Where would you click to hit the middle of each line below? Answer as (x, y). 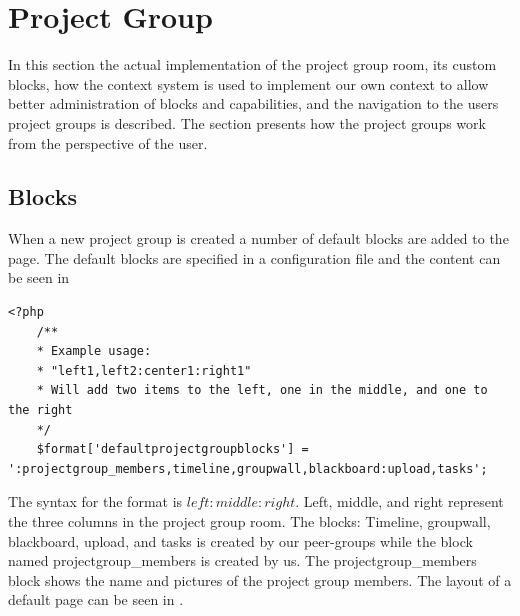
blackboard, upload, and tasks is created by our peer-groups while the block (240, 540)
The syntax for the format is (95, 501)
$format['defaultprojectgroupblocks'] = (172, 449)
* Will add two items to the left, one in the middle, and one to (262, 390)
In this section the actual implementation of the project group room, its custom (252, 64)
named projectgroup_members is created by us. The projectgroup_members (242, 560)
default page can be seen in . (96, 599)
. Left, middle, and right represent (399, 501)
